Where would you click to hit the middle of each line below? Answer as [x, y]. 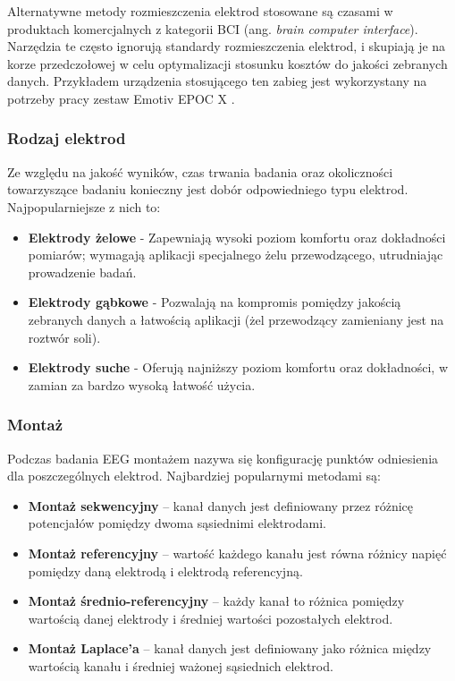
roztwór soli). [64, 337]
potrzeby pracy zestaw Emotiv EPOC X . [121, 98]
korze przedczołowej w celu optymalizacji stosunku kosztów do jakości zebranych [227, 63]
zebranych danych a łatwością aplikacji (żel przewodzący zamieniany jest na [236, 319]
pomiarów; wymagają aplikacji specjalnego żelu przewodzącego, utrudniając [236, 255]
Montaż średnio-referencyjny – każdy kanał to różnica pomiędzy [216, 601]
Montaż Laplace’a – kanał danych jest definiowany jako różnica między [230, 648]
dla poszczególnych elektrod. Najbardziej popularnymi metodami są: [194, 476]
